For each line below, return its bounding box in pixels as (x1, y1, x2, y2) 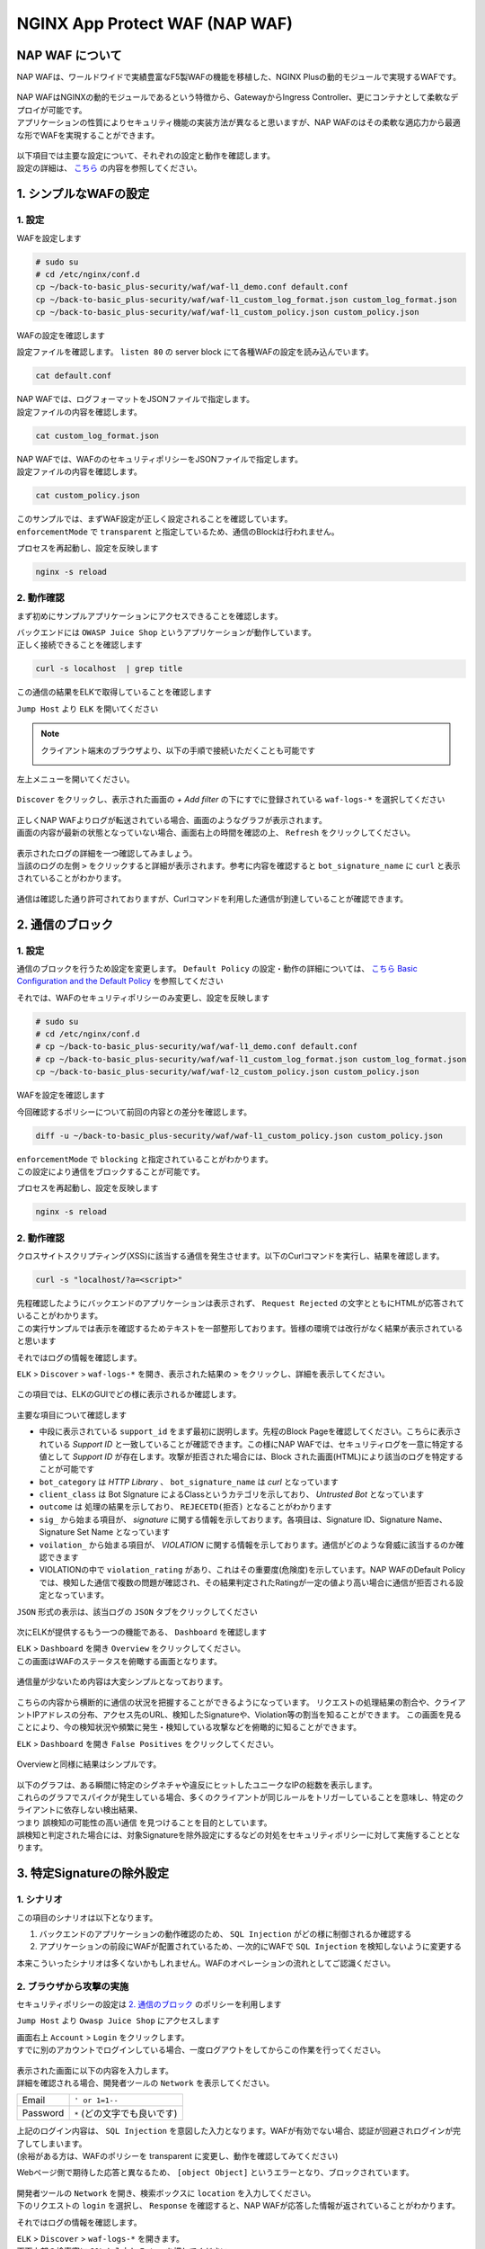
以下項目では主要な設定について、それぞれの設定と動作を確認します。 (16, 150, 276, 161)
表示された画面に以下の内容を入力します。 (16, 2065, 174, 2075)
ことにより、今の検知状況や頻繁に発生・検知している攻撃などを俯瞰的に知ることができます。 (16, 1722, 362, 1733)
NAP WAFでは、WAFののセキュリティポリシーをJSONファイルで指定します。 (16, 453, 303, 464)
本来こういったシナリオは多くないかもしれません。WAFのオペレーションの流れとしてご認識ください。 (16, 1958, 395, 1968)
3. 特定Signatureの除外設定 (16, 1866, 170, 1881)
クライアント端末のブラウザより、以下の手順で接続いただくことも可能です (40, 745, 316, 756)
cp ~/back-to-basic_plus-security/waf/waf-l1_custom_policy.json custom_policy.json (35, 307, 419, 318)
